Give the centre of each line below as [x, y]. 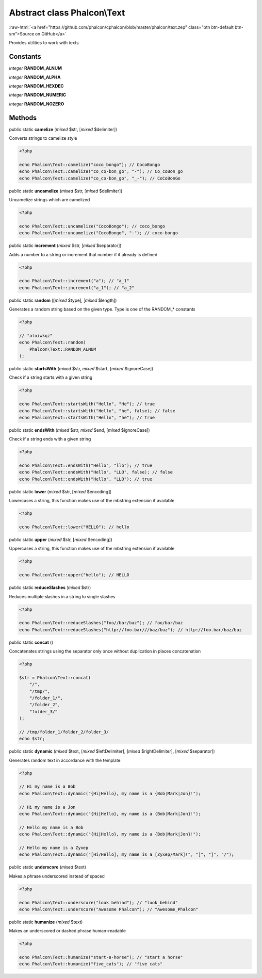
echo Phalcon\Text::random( [52, 342]
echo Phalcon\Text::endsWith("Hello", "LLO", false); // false [96, 472]
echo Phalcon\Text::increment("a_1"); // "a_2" [77, 288]
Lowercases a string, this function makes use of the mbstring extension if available [92, 501]
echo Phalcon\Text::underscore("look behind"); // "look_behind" [98, 903]
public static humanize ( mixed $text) [46, 922]
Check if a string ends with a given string [50, 439]
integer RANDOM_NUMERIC [38, 95]
